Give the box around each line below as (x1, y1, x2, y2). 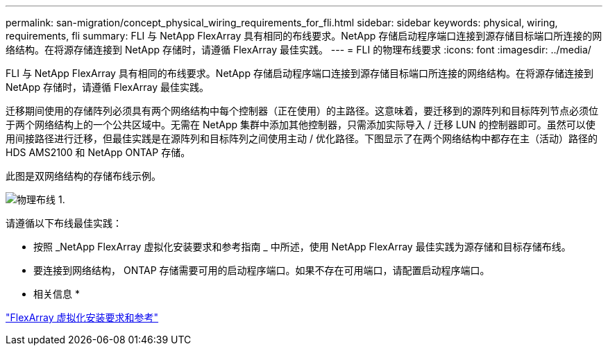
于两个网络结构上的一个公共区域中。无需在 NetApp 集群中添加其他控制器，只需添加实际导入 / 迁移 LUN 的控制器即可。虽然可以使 (6, 119, 596, 130)
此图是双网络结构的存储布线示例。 (6, 170, 161, 182)
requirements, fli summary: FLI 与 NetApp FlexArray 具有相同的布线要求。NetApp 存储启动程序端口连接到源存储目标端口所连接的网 (6, 30, 602, 42)
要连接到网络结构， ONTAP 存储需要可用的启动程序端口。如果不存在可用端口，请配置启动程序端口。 (33, 264, 490, 276)
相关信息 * (33, 288, 80, 300)
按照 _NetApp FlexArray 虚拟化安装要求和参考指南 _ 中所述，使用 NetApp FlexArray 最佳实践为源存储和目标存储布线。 (33, 241, 571, 252)
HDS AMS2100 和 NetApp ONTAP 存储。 (6, 146, 191, 158)
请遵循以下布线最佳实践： (6, 217, 122, 229)
